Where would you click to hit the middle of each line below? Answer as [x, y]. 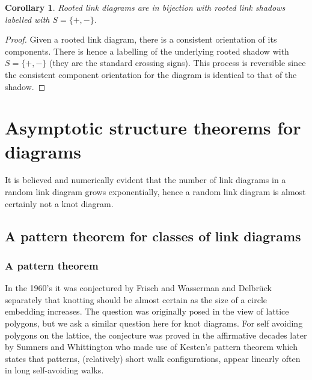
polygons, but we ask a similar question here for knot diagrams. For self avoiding [154, 323]
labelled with [27, 19]
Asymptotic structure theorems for [153, 128]
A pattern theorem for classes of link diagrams [153, 236]
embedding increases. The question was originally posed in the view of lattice [147, 311]
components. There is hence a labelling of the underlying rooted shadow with [147, 51]
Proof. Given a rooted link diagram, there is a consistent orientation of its [141, 39]
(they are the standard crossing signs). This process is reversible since [177, 63]
